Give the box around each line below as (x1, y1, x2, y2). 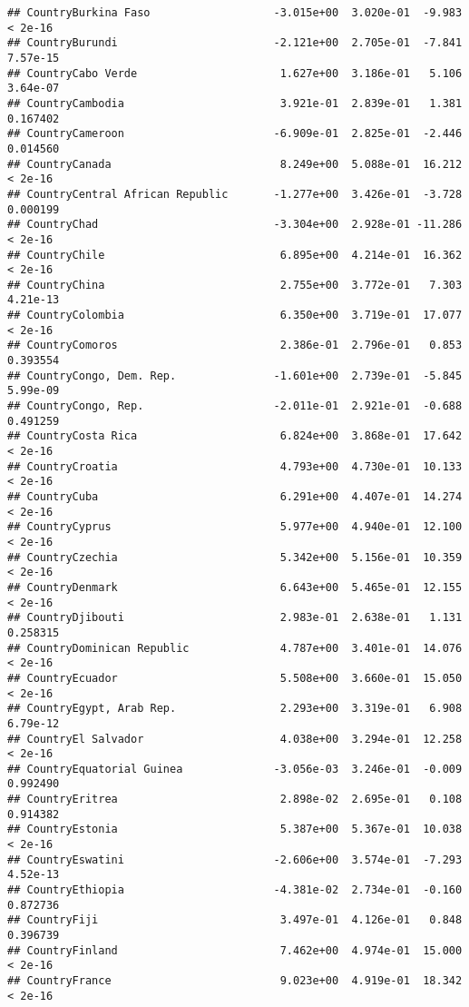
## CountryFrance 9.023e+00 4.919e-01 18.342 (7, 974, 463, 987)
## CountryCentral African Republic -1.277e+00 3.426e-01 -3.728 (7, 187, 463, 201)
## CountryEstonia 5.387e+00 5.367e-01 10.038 (7, 823, 463, 836)
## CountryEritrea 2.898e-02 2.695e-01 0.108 (7, 793, 463, 806)
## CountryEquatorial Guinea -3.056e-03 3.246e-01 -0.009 (7, 762, 463, 775)
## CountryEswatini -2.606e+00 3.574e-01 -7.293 (7, 853, 463, 866)
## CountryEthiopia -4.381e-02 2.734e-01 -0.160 (7, 884, 463, 897)
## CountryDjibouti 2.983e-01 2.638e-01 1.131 (7, 611, 463, 625)
